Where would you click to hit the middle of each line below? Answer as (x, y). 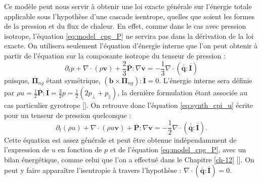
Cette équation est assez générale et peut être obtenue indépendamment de (120, 139)
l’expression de (27, 149)
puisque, (17, 80)
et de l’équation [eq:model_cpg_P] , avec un (178, 149)
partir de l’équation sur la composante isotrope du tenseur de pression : (115, 55)
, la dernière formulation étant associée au (183, 93)
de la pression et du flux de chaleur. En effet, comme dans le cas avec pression (125, 26)
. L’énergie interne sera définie (206, 80)
